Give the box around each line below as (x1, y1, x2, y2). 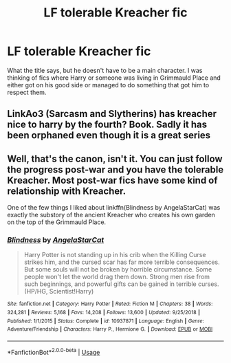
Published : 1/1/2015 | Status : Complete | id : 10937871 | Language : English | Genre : (7, 318, 204, 324)
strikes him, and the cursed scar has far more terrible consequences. (23, 258, 220, 266)
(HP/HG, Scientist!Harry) (23, 287, 94, 296)
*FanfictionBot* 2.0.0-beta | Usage (7, 347, 100, 356)
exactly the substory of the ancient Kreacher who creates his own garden (7, 211, 215, 219)
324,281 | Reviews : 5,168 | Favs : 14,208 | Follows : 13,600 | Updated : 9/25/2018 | (7, 309, 201, 316)
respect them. (7, 88, 47, 96)
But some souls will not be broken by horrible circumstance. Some (23, 265, 212, 274)
